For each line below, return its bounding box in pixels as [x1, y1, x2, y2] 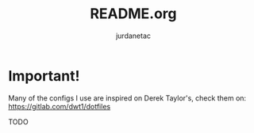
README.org [90, 5, 177, 23]
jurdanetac [115, 31, 152, 40]
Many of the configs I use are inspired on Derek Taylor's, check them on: [8, 93, 247, 103]
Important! [8, 66, 80, 85]
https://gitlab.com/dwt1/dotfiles [8, 101, 111, 111]
